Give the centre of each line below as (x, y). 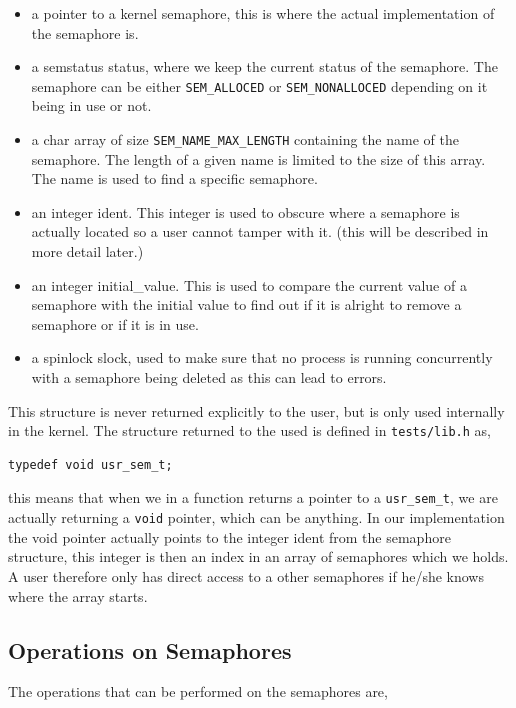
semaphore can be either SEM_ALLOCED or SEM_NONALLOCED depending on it (259, 85)
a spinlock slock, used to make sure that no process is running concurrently (262, 357)
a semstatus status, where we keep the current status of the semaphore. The (264, 66)
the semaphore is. (85, 32)
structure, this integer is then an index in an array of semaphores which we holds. (258, 556)
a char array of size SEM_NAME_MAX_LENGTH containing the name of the (245, 139)
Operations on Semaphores (150, 649)
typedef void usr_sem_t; (90, 464)
